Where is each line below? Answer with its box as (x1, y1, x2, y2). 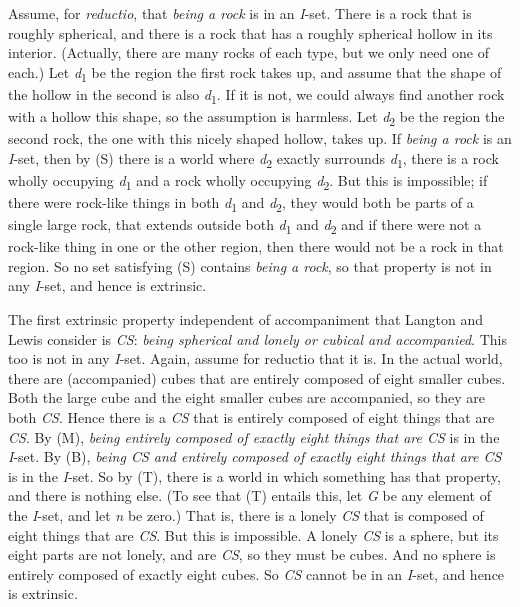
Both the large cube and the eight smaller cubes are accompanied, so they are (8, 387, 485, 408)
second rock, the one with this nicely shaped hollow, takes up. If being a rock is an (8, 128, 512, 149)
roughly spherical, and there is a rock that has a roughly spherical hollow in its (8, 22, 493, 43)
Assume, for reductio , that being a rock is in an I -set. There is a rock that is (8, 3, 472, 23)
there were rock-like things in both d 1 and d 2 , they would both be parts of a (8, 192, 474, 215)
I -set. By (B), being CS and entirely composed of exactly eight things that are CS (8, 446, 502, 467)
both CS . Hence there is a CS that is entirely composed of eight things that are (8, 407, 495, 427)
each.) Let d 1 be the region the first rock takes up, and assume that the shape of (8, 61, 502, 85)
